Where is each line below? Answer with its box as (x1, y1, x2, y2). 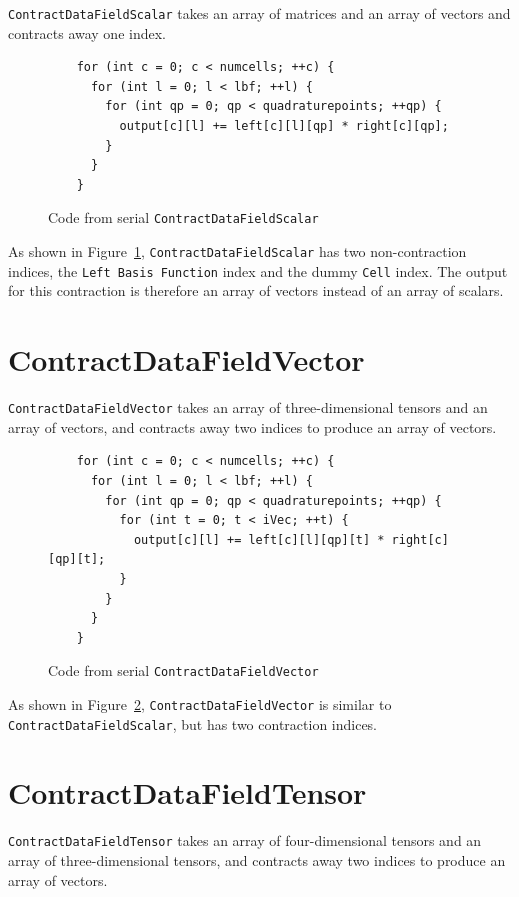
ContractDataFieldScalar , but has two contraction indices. (8, 713, 378, 734)
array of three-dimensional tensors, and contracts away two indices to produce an (8, 850, 506, 871)
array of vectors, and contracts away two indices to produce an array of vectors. (8, 416, 497, 437)
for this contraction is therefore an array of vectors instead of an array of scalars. (8, 280, 504, 301)
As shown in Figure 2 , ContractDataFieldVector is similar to (8, 693, 392, 714)
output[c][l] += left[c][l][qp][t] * (133, 532, 385, 547)
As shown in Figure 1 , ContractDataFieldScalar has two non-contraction (8, 241, 467, 262)
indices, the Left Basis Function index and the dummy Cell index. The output (8, 260, 508, 281)
